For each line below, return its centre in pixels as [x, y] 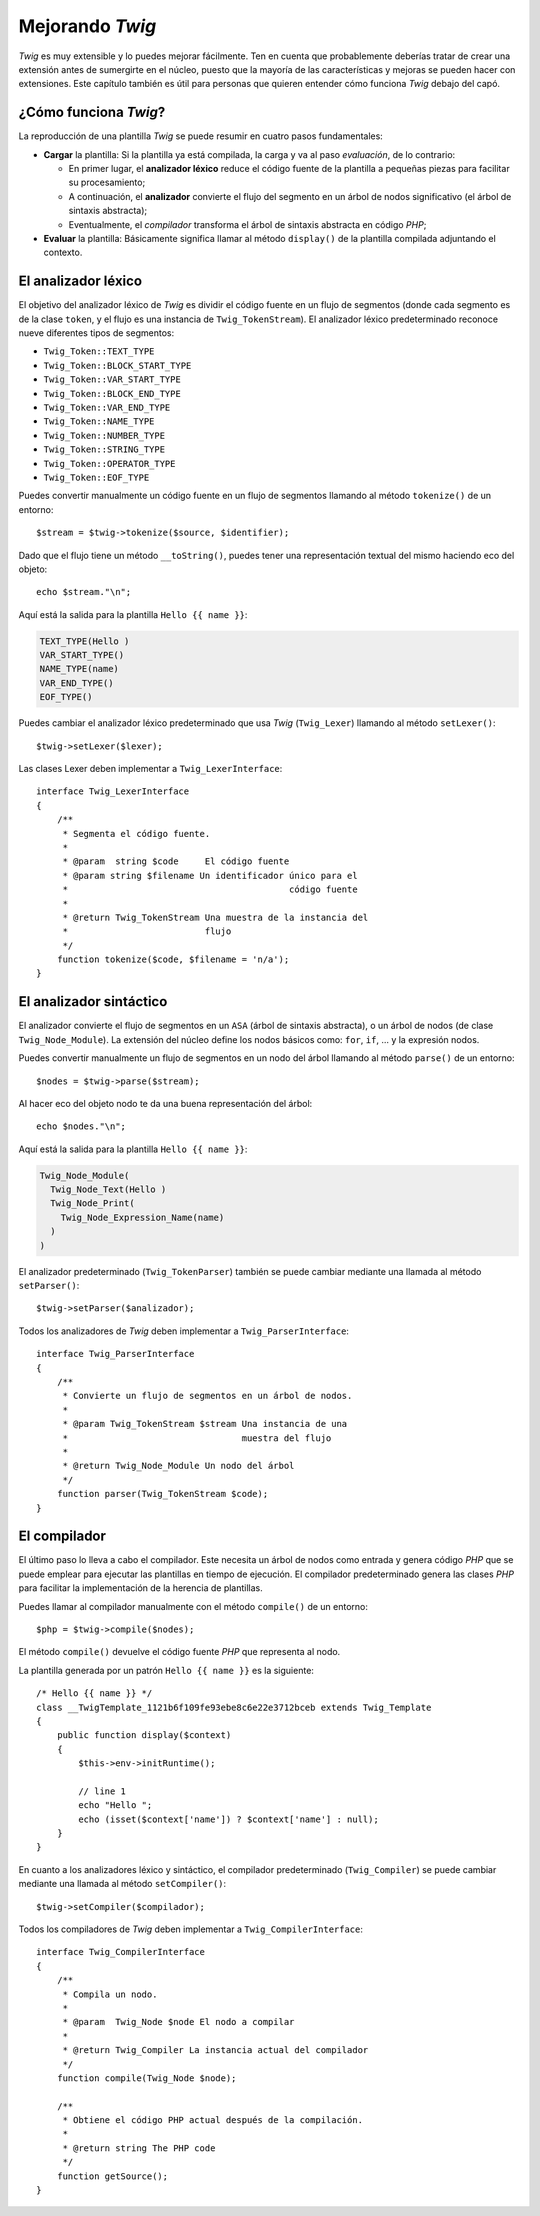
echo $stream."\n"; [84, 592]
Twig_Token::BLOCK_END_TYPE [112, 393]
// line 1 [102, 1791]
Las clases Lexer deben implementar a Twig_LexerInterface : [150, 768]
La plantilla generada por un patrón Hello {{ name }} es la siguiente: [166, 1670]
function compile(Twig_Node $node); [146, 2078]
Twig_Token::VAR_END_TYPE [107, 407]
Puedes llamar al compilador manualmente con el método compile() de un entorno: [193, 1606]
